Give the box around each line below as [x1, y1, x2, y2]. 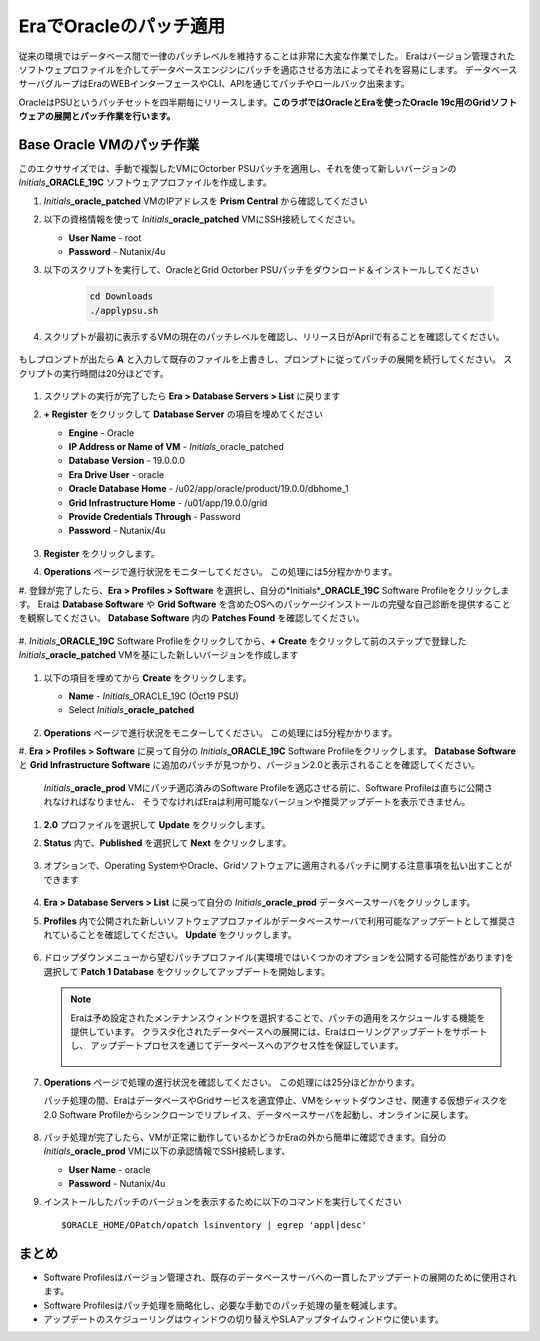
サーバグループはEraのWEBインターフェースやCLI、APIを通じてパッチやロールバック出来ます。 [18, 78, 410, 90]
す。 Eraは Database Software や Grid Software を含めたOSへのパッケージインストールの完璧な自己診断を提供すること [18, 598, 512, 610]
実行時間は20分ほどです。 [61, 367, 169, 379]
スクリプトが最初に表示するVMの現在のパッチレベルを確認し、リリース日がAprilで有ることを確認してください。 [43, 330, 505, 342]
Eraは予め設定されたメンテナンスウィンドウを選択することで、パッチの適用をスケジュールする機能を [70, 1011, 486, 1024]
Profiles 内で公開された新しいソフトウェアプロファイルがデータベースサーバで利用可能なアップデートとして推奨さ [43, 915, 517, 927]
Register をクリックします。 [43, 547, 160, 559]
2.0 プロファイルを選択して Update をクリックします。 [43, 818, 270, 830]
